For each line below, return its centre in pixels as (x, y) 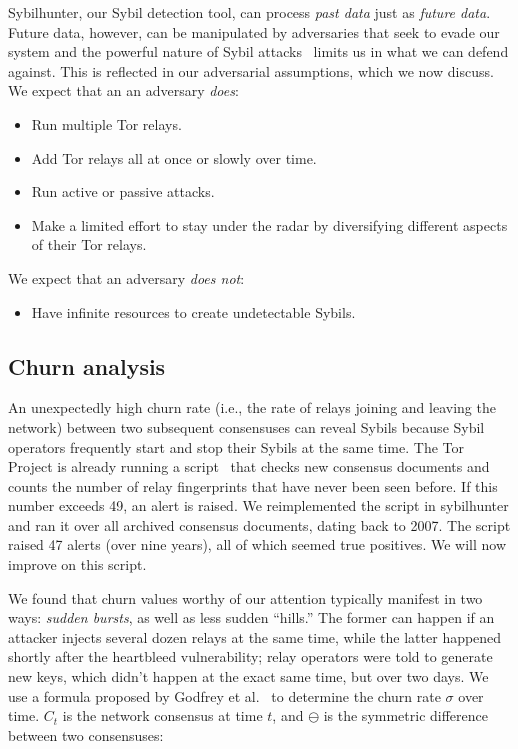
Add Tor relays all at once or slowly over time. (174, 157)
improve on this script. (77, 564)
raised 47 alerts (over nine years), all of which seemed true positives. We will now (257, 544)
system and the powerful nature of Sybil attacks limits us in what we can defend (258, 51)
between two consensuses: (86, 734)
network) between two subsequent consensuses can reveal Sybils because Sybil (246, 426)
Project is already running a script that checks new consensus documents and (249, 466)
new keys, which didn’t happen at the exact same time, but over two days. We (248, 676)
